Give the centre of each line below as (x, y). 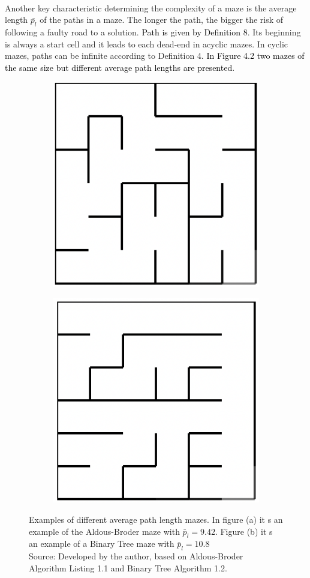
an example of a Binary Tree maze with (102, 543)
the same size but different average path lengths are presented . (120, 67)
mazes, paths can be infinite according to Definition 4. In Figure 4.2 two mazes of (155, 56)
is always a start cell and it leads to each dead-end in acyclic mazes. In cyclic (147, 44)
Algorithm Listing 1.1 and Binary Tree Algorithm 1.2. (128, 567)
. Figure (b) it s (244, 531)
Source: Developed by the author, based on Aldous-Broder (136, 556)
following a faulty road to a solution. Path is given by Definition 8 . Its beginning (153, 32)
